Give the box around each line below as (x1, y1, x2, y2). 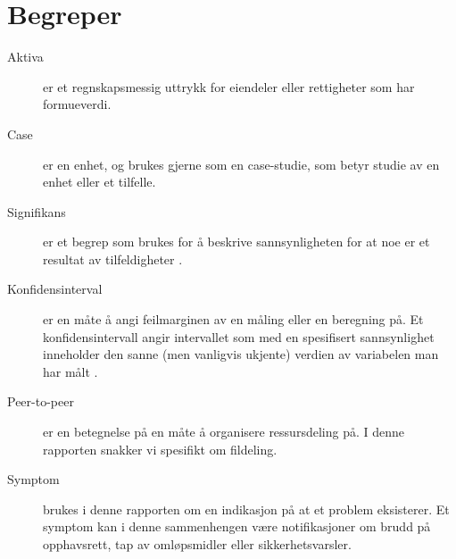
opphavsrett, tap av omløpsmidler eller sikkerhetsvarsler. (43, 535, 352, 553)
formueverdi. (43, 95, 112, 113)
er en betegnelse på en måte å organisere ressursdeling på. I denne (43, 422, 404, 441)
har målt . (43, 362, 98, 380)
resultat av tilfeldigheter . (43, 249, 183, 268)
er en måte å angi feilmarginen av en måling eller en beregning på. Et (43, 310, 424, 329)
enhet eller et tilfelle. (43, 172, 156, 191)
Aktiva (7, 47, 44, 66)
